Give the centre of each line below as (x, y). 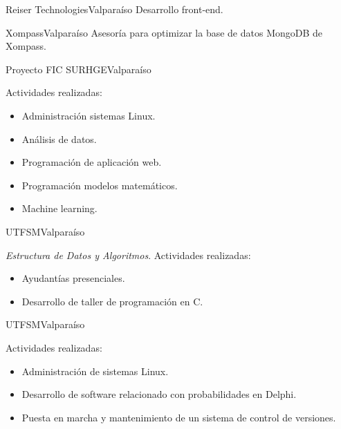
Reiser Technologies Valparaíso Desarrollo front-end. (114, 9)
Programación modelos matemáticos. (100, 185)
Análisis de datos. (59, 139)
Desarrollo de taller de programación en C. (112, 301)
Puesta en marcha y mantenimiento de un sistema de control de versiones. (179, 417)
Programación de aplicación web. (92, 162)
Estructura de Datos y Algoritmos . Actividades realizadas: (128, 255)
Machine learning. (59, 208)
